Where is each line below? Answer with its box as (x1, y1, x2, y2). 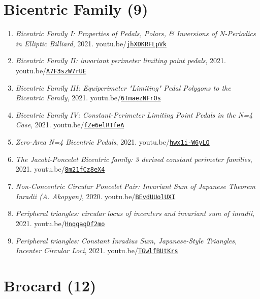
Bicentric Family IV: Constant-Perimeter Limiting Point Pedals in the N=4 (15, 109, 253, 120)
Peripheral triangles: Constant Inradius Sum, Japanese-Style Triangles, (15, 235, 237, 246)
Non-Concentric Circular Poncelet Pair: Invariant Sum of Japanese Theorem (15, 181, 256, 192)
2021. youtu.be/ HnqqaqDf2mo (15, 218, 105, 228)
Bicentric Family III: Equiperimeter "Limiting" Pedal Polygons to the (15, 82, 231, 93)
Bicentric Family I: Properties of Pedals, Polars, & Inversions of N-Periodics (15, 28, 256, 39)
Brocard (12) (4, 275, 96, 295)
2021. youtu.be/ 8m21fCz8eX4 (15, 164, 105, 174)
